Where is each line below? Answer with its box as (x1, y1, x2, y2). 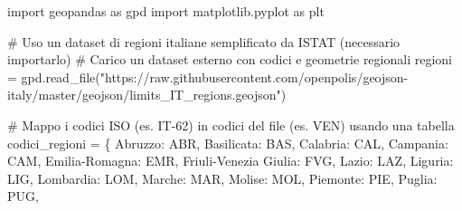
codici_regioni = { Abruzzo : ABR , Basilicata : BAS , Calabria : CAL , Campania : (7, 133, 448, 152)
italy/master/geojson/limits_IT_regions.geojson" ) (7, 85, 287, 104)
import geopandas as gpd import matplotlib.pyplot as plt (7, 2, 325, 20)
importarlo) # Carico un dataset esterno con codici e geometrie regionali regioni (7, 50, 452, 69)
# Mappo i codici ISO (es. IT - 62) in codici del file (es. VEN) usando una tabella (7, 115, 455, 134)
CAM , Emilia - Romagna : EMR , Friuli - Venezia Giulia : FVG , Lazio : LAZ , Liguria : (7, 151, 454, 170)
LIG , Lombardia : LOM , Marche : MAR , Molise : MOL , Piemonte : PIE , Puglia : (7, 168, 438, 187)
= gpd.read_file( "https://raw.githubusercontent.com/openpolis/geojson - (7, 67, 409, 86)
